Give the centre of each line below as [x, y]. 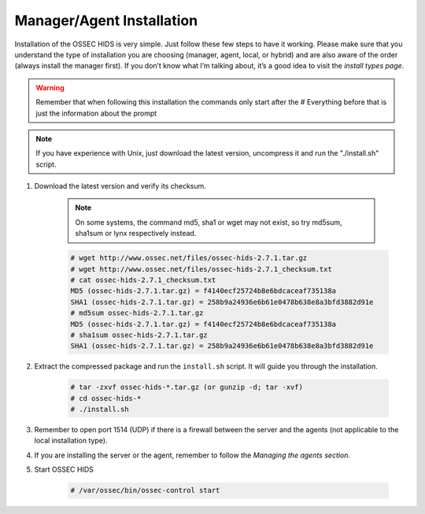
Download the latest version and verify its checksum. [120, 186]
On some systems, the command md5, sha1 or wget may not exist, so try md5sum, [209, 222]
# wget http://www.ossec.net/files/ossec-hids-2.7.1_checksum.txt [201, 269]
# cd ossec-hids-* [106, 398]
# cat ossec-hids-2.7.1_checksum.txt [143, 280]
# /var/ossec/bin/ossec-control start [145, 490]
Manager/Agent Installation [106, 20]
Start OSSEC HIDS [64, 470]
